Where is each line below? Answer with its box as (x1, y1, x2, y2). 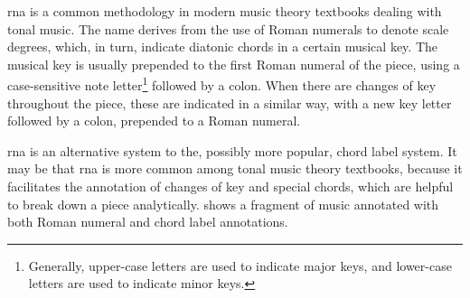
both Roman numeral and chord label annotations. (7, 212, 288, 231)
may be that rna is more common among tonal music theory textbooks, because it (7, 159, 463, 178)
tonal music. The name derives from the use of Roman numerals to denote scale (7, 19, 449, 38)
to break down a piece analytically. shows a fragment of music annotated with (7, 194, 439, 213)
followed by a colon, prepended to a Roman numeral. (7, 111, 301, 130)
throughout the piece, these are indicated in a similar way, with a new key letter (7, 93, 452, 112)
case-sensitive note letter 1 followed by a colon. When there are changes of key (7, 73, 437, 95)
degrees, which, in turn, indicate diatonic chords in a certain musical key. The (7, 37, 437, 56)
